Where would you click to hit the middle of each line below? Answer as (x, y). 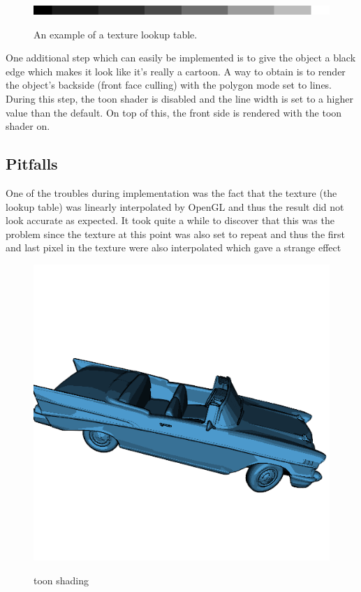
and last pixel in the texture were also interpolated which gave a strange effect (174, 247)
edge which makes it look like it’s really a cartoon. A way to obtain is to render (176, 71)
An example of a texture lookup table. (116, 34)
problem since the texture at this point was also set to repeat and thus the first (175, 234)
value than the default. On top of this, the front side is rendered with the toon (174, 112)
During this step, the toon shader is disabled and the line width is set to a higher (179, 98)
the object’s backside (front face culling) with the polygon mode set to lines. (169, 85)
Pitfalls (32, 164)
